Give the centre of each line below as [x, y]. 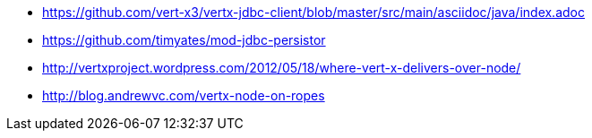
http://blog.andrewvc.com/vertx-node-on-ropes [184, 95]
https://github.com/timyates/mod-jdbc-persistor [184, 40]
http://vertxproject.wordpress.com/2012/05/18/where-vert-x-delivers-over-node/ [282, 68]
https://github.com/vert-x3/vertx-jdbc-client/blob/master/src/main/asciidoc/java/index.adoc [313, 12]
